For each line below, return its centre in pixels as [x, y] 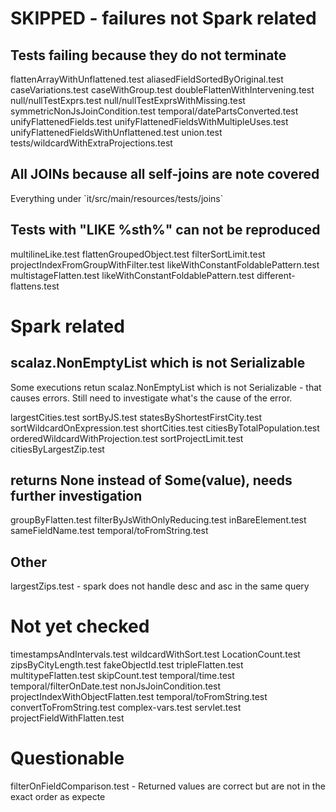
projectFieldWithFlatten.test [67, 718]
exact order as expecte [58, 797]
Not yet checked [80, 626]
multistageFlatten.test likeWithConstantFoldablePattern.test [132, 275]
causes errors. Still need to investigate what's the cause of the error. [151, 398]
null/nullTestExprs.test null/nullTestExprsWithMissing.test [128, 100]
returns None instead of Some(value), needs [151, 480]
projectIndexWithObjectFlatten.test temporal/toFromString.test [139, 697]
